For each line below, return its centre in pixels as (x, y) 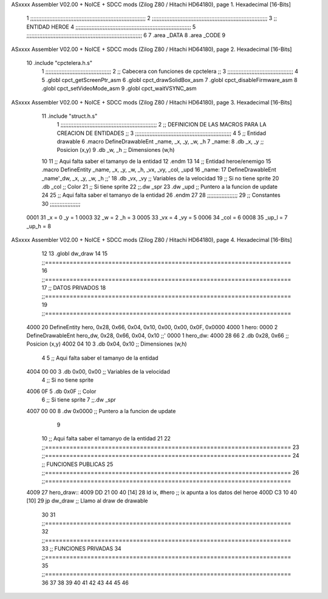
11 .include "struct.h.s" (70, 116)
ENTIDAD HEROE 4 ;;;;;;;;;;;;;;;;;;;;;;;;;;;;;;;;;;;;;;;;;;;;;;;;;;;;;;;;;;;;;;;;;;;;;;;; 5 (111, 27)
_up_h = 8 (39, 226)
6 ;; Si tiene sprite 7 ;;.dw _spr (79, 400)
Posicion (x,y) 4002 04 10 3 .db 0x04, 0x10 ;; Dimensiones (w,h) (107, 344)
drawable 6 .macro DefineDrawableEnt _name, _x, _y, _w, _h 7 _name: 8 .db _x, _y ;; (160, 142)
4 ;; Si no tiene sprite (68, 380)
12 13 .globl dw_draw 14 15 (74, 254)
